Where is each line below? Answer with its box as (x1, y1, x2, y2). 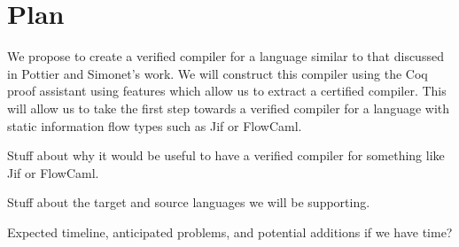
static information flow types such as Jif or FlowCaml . (7, 116, 302, 135)
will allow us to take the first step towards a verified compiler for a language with (7, 98, 450, 117)
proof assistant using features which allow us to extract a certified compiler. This (7, 81, 447, 100)
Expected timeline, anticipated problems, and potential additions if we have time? (7, 222, 453, 241)
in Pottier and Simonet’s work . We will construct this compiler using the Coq (7, 64, 428, 82)
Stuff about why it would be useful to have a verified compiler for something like (7, 146, 445, 165)
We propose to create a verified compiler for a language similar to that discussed (7, 47, 444, 66)
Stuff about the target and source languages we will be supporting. (7, 193, 370, 212)
